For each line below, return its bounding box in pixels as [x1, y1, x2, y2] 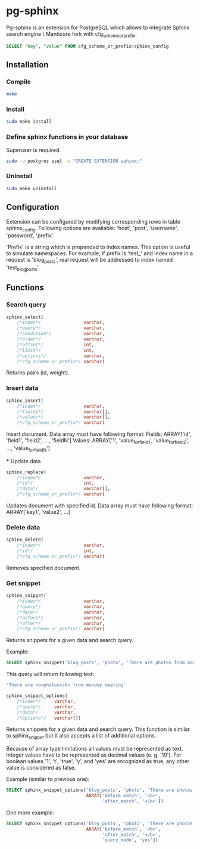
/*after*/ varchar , [17, 620, 105, 627]
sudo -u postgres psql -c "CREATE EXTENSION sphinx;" [6, 158, 143, 164]
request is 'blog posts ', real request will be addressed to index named [6, 256, 173, 265]
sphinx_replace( [6, 469, 46, 475]
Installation [6, 60, 49, 70]
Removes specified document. [6, 564, 81, 571]
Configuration [6, 202, 60, 212]
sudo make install [6, 119, 52, 125]
